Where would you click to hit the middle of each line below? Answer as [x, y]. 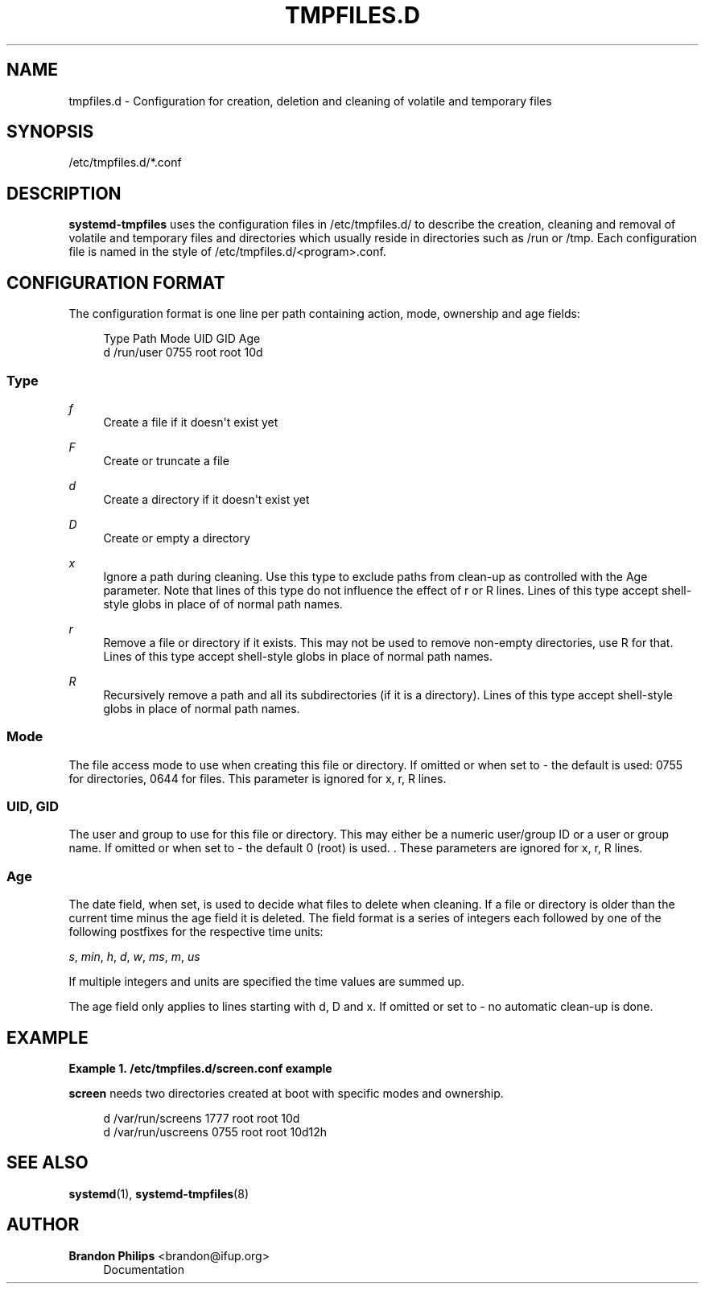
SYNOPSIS [50, 132]
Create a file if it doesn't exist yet [191, 422]
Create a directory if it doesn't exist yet [206, 499]
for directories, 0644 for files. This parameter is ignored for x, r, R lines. [258, 778]
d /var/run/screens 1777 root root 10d [202, 1118]
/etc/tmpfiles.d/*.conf [125, 163]
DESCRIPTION [64, 193]
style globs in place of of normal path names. [223, 604]
